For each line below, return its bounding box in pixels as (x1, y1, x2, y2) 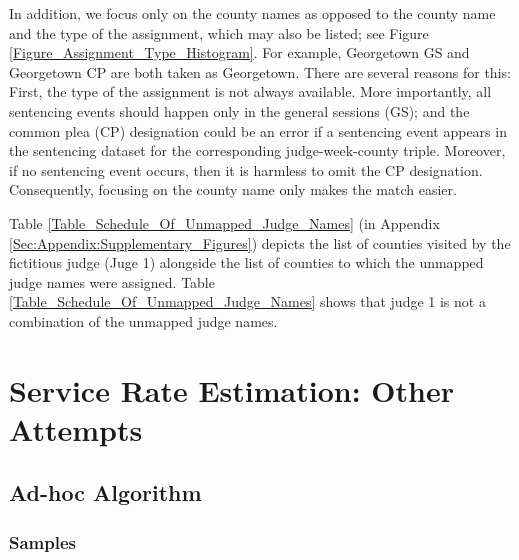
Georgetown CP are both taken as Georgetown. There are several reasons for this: (9, 61, 511, 82)
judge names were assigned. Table (9, 271, 215, 292)
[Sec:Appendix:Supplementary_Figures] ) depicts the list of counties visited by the (9, 232, 511, 253)
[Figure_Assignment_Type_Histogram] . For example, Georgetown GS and (9, 42, 470, 63)
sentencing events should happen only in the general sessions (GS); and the (9, 100, 470, 121)
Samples (9, 529, 76, 554)
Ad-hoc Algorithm (9, 477, 202, 508)
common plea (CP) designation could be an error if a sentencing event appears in (9, 120, 507, 141)
